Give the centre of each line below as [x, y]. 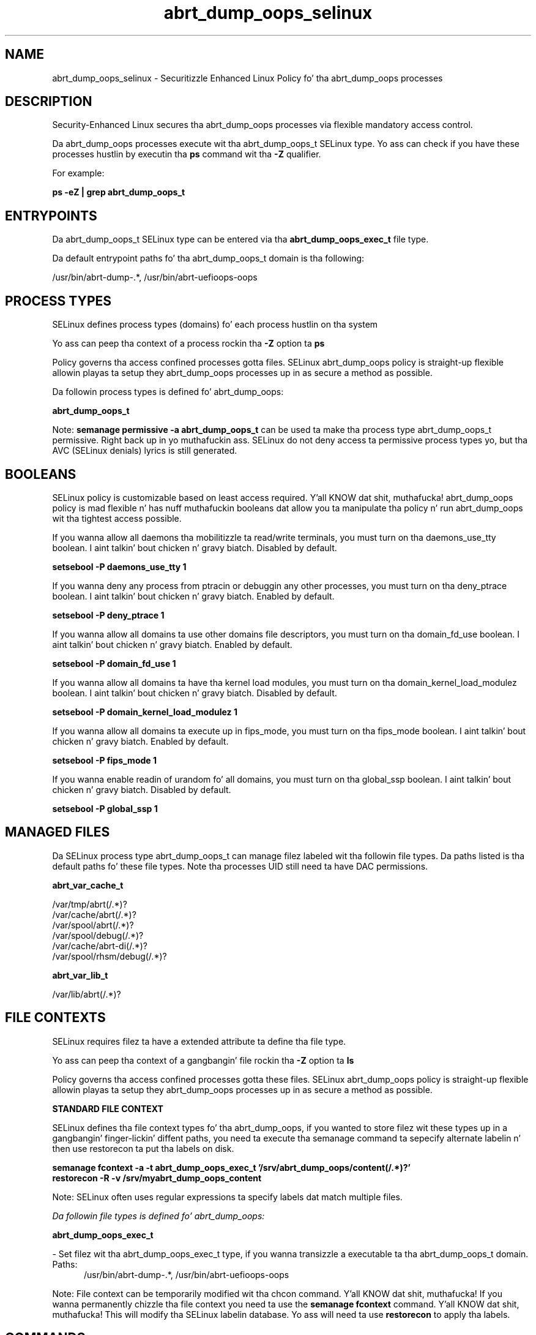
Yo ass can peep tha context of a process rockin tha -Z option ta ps [188, 344]
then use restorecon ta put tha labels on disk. [143, 1148]
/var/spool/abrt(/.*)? [93, 925]
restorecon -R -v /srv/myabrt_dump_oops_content [157, 1178]
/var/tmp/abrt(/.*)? [90, 904]
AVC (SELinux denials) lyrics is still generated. [145, 451]
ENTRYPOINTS [51, 216]
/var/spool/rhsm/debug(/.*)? [110, 956]
